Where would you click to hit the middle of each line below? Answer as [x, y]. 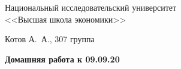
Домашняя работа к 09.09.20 [62, 59]
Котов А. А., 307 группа [50, 39]
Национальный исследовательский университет [91, 7]
